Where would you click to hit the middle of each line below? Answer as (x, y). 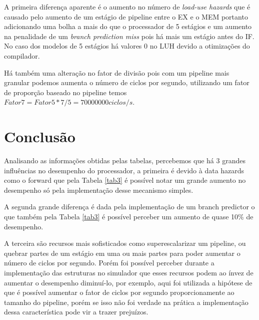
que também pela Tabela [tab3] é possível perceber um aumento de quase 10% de (129, 217)
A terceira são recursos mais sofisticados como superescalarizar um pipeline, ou (125, 243)
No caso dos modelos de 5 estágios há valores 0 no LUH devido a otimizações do (127, 46)
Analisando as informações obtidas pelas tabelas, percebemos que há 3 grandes (125, 161)
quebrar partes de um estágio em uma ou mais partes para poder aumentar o (122, 253)
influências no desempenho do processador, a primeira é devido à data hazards (124, 170)
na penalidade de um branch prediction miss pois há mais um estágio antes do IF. (129, 36)
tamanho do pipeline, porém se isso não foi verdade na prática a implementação (126, 302)
